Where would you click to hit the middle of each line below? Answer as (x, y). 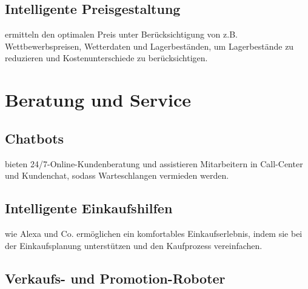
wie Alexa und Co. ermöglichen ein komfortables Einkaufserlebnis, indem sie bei (154, 233)
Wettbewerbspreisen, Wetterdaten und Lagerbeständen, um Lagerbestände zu (149, 46)
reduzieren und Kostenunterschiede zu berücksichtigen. (106, 58)
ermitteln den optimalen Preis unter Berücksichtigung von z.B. (121, 34)
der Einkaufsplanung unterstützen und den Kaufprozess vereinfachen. (134, 245)
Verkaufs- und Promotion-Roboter (115, 278)
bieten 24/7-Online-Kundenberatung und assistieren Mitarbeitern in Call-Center (154, 163)
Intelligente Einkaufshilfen (89, 208)
